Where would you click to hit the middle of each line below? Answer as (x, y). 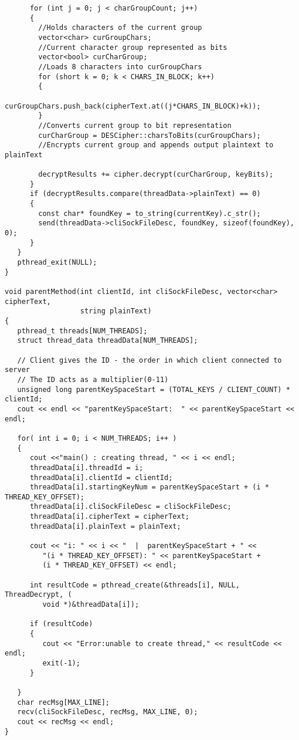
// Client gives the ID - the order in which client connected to (149, 360)
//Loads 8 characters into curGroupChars (120, 67)
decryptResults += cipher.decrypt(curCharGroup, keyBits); (156, 175)
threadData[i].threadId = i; (86, 467)
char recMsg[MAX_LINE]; (63, 702)
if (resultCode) (61, 624)
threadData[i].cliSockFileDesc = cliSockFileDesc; (130, 507)
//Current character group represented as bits (133, 47)
